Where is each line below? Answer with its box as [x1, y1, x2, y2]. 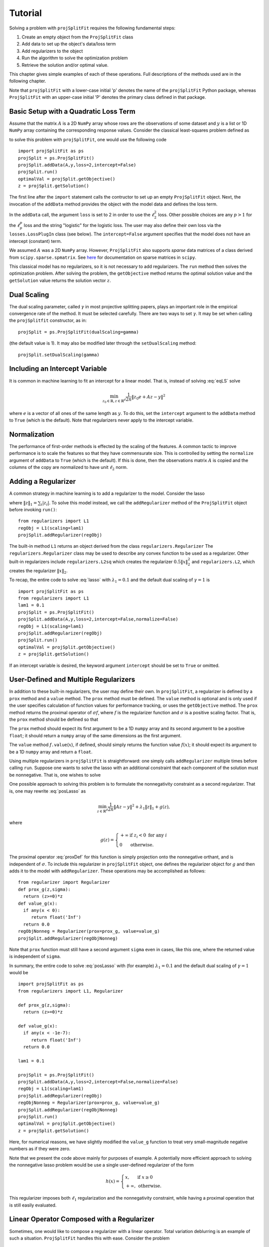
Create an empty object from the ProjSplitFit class [21, 34, 134, 40]
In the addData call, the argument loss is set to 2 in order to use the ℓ [9, 212, 154, 218]
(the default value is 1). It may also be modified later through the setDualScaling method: [9, 340, 197, 346]
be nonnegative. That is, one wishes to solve [9, 772, 101, 778]
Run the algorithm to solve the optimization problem [21, 55, 128, 61]
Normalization [9, 430, 54, 438]
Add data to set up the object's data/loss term [21, 41, 116, 47]
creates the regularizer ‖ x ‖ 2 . [9, 568, 68, 575]
